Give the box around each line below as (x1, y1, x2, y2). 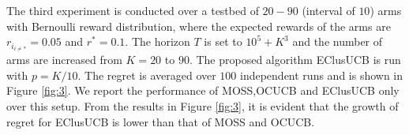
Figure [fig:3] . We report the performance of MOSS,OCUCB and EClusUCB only (6, 82, 400, 99)
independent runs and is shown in (240, 66, 403, 83)
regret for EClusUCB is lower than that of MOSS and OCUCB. (6, 113, 315, 129)
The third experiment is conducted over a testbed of (6, 2, 259, 18)
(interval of (302, 2, 355, 18)
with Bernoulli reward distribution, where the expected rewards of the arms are (6, 17, 391, 34)
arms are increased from (6, 51, 122, 68)
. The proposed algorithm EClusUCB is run (189, 51, 401, 68)
